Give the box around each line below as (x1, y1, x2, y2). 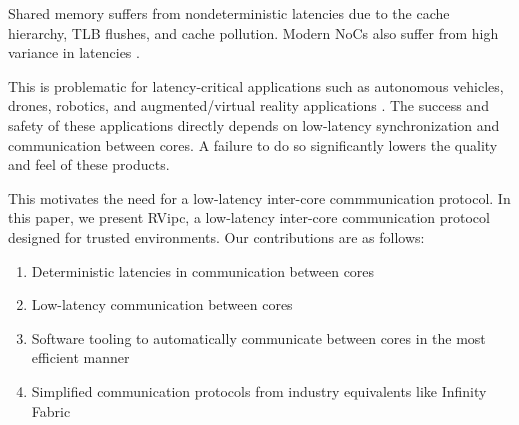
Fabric (31, 400, 71, 421)
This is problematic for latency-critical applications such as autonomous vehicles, (8, 75, 504, 96)
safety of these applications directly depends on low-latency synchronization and (8, 114, 500, 135)
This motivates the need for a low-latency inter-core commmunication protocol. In (8, 187, 511, 208)
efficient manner (31, 347, 130, 368)
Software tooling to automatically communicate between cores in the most (31, 327, 486, 348)
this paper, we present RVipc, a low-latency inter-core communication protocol (8, 207, 490, 228)
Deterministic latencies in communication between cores (31, 260, 375, 281)
